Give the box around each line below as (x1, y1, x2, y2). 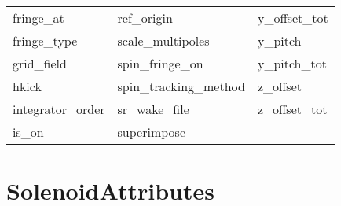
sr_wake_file (117, 100, 189, 118)
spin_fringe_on (117, 54, 203, 72)
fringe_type (13, 31, 78, 50)
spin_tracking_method (117, 77, 245, 95)
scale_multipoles (117, 31, 210, 50)
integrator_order (13, 100, 105, 118)
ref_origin (117, 9, 173, 27)
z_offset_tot (257, 100, 328, 118)
